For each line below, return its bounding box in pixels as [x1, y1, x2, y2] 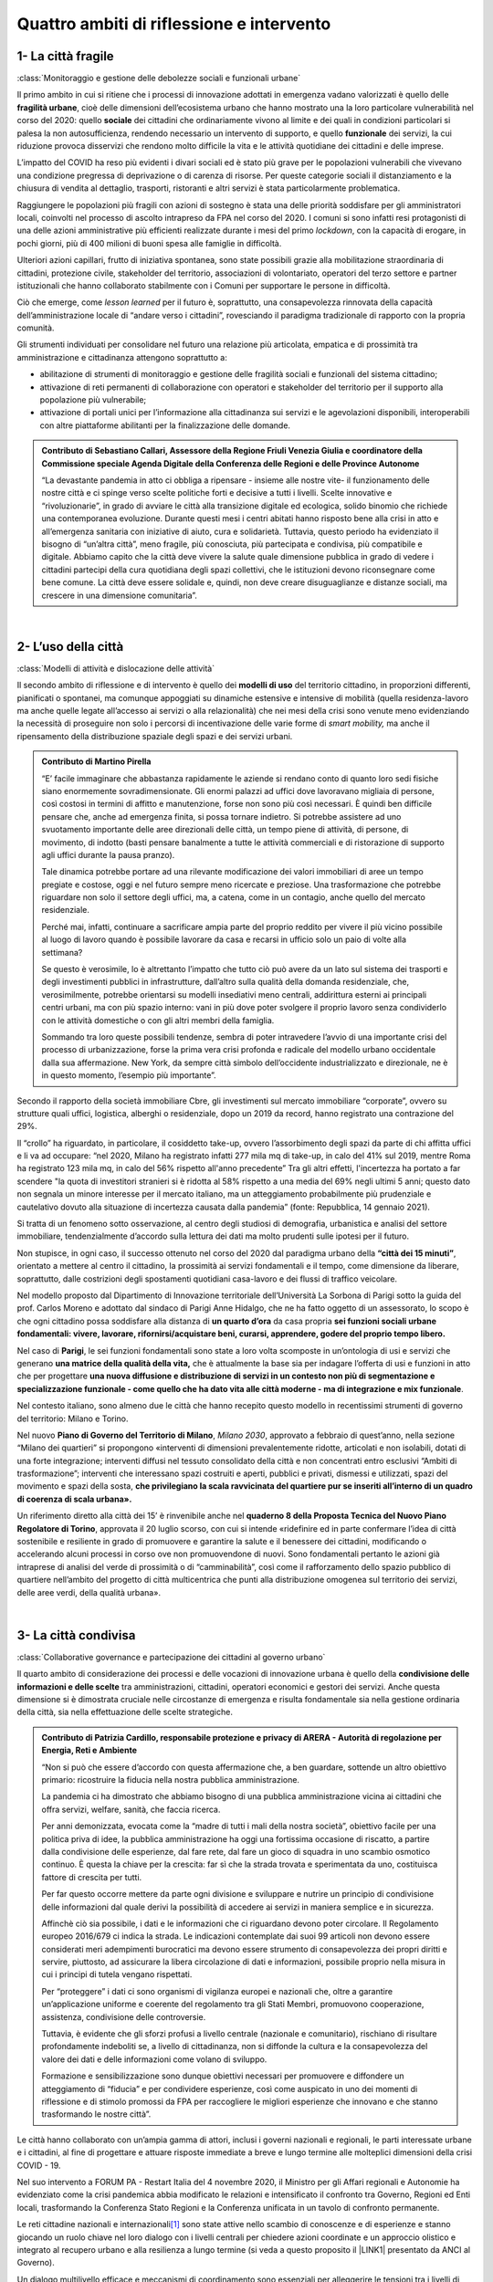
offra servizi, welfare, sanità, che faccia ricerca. [41, 1804, 221, 1815]
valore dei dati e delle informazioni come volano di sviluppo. [41, 2054, 267, 2065]
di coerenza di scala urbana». [16, 1493, 132, 1504]
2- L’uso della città [16, 639, 124, 654]
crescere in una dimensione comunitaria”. [41, 590, 198, 601]
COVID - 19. [16, 2160, 61, 2171]
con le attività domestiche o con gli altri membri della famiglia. [41, 1014, 275, 1026]
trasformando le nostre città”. [41, 2109, 152, 2120]
